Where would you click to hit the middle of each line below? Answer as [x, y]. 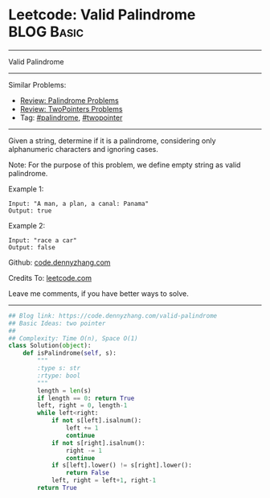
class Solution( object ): [50, 346]
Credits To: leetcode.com [50, 278]
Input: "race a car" [43, 240]
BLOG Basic [46, 32]
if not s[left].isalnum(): [96, 421]
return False [88, 473]
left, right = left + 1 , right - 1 [104, 480]
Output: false [32, 247]
